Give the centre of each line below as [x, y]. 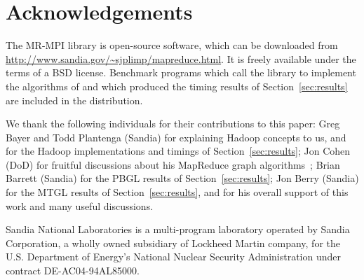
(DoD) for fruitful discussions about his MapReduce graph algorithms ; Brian [173, 164]
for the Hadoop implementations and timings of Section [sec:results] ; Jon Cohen [178, 151]
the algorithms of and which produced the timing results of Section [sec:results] [177, 86]
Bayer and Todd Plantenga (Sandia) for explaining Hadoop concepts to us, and [176, 137]
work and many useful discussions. [80, 205]
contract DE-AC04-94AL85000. [73, 271]
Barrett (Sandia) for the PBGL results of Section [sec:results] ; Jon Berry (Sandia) [182, 178]
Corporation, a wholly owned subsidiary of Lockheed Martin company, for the [173, 243]
